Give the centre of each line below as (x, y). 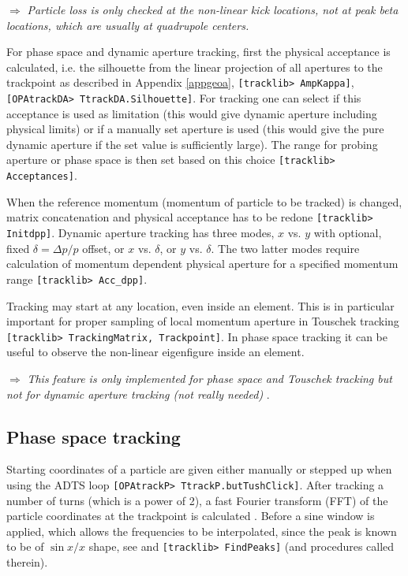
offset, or (103, 248)
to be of (25, 546)
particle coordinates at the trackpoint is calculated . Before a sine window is (191, 516)
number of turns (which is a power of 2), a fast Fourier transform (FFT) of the (197, 500)
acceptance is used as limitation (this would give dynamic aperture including (192, 113)
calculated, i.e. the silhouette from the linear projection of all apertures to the (195, 67)
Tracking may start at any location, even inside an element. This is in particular (200, 305)
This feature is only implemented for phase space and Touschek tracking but (210, 378)
